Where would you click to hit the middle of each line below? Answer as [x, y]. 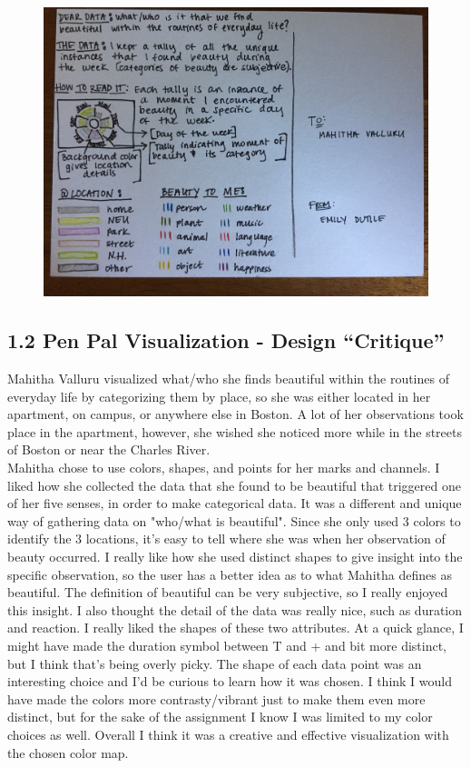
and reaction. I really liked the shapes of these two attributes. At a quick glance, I [235, 628]
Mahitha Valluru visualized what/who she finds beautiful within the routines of [228, 379]
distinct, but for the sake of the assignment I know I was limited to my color [220, 717]
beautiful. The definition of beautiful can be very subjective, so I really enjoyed [228, 592]
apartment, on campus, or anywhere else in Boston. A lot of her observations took [235, 414]
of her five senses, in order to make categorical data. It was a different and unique [235, 503]
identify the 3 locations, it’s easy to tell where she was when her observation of [226, 539]
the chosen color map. [68, 752]
